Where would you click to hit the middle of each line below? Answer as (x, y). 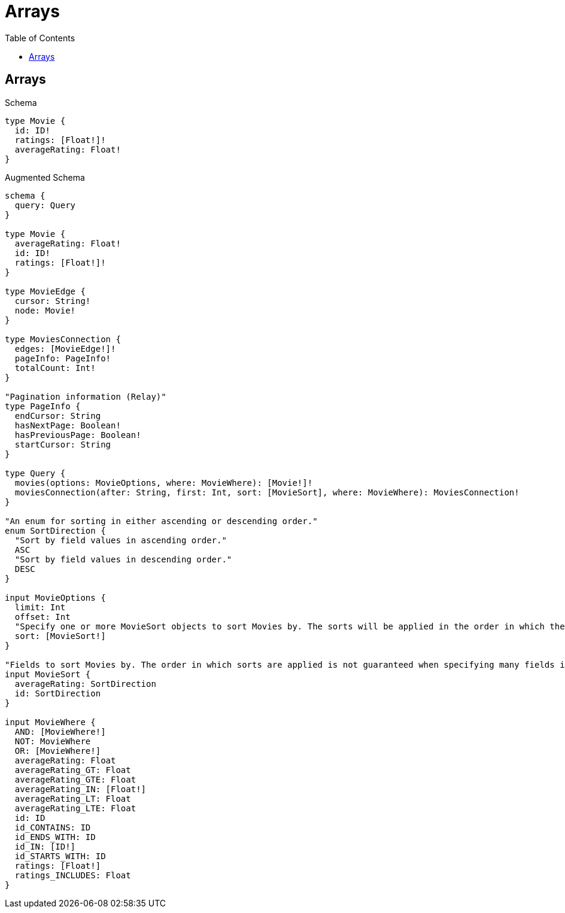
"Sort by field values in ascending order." (121, 540)
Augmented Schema (45, 177)
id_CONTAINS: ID (53, 827)
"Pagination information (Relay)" (86, 396)
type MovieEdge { (45, 291)
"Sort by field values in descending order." (123, 559)
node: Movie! (45, 310)
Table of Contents (40, 38)
